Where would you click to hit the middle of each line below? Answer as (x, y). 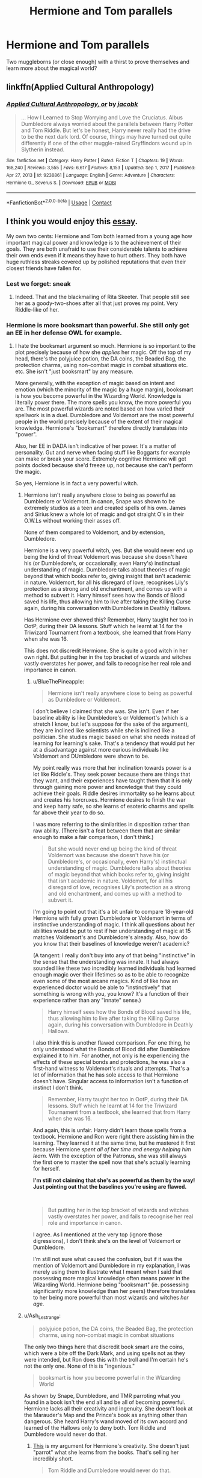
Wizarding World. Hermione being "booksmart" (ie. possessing (111, 1285)
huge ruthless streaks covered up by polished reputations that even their (96, 262)
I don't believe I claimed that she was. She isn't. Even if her (106, 711)
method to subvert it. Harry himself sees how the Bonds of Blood (104, 596)
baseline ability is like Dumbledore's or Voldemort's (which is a (110, 718)
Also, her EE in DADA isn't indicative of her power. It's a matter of (95, 446)
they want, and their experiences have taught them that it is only (112, 781)
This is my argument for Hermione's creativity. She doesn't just (111, 1446)
